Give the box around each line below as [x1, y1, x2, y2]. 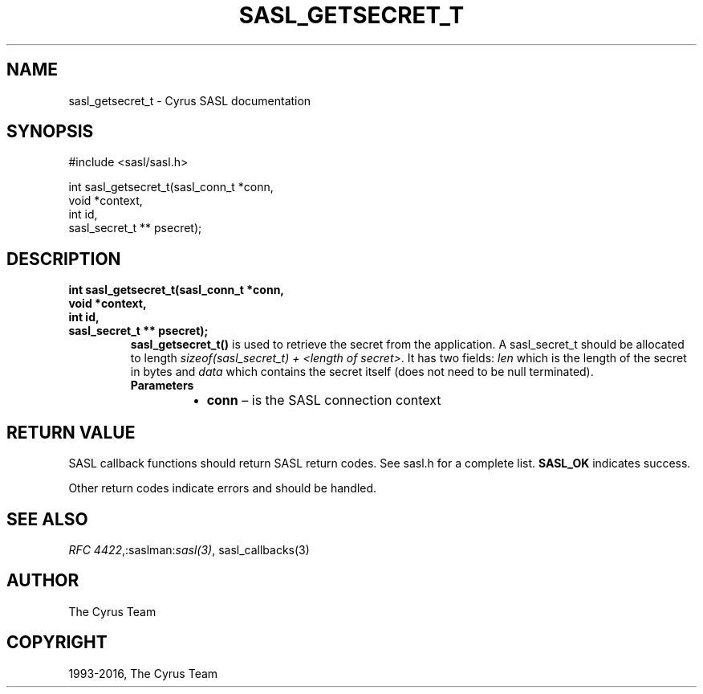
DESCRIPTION [6, 248, 121, 269]
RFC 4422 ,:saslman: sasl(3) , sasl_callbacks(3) [68, 542, 310, 557]
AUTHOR [6, 570, 79, 591]
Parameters [130, 378, 194, 393]
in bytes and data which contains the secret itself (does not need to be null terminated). [130, 365, 594, 379]
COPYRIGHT [6, 632, 108, 653]
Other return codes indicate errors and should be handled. [68, 481, 377, 496]
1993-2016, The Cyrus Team [68, 666, 218, 680]
